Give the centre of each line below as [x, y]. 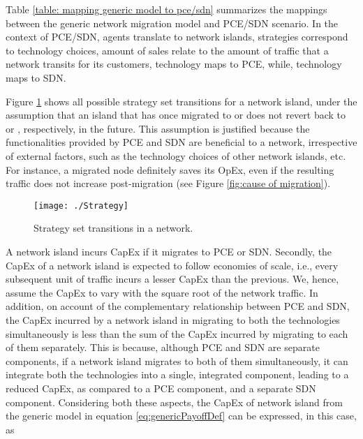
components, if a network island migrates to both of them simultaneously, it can [177, 360]
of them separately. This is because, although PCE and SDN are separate [163, 347]
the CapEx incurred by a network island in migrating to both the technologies [173, 319]
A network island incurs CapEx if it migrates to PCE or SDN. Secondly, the [169, 251]
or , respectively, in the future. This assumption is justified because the [158, 128]
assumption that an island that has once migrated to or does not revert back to [176, 115]
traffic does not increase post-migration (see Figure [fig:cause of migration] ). [168, 183]
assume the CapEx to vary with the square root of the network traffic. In [162, 292]
